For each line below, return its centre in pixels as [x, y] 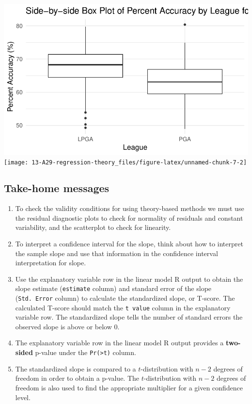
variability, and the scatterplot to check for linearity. [93, 227]
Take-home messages [57, 188]
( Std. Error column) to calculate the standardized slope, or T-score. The [125, 298]
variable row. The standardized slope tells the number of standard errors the [129, 317]
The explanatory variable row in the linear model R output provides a [119, 343]
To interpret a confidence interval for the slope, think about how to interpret [129, 243]
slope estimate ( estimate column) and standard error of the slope [113, 288]
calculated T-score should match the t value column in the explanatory [123, 307]
